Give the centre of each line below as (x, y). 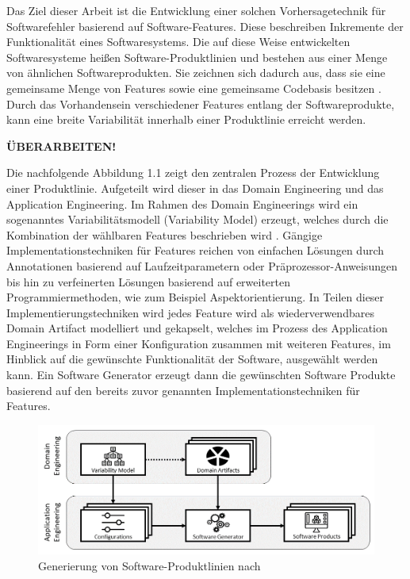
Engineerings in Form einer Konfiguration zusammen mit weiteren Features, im (199, 343)
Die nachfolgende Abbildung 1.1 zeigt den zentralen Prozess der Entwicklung (193, 173)
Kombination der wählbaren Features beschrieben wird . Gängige (165, 234)
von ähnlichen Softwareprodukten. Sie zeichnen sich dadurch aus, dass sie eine (196, 73)
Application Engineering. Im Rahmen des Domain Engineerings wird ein (182, 203)
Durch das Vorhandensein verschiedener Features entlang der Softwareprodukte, (201, 104)
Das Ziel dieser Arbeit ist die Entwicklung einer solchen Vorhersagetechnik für (196, 10)
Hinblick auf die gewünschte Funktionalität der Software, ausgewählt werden (192, 359)
